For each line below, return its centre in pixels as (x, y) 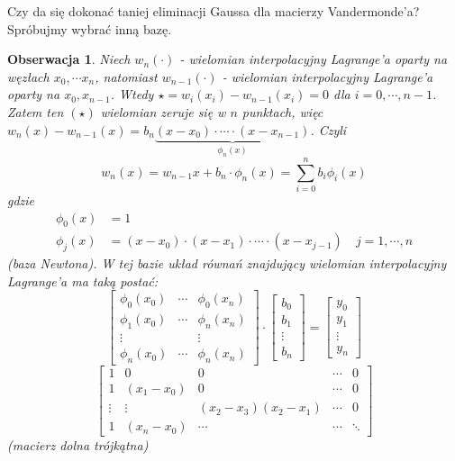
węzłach (28, 76)
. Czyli (328, 129)
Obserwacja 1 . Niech (69, 59)
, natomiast (126, 76)
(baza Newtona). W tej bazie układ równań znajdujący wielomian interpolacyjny (227, 263)
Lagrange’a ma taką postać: (83, 280)
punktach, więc (282, 111)
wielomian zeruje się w (163, 111)
